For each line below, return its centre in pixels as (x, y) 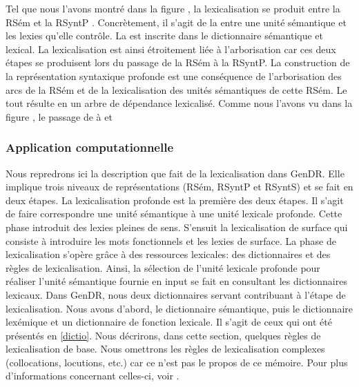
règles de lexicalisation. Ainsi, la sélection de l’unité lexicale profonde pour (163, 267)
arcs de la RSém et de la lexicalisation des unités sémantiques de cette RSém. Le (176, 89)
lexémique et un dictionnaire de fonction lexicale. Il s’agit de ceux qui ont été (169, 322)
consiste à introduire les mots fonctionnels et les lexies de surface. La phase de (171, 240)
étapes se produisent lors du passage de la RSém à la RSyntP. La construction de (178, 62)
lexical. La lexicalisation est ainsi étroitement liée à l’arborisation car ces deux (171, 49)
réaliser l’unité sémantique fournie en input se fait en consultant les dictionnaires (176, 281)
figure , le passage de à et (59, 116)
